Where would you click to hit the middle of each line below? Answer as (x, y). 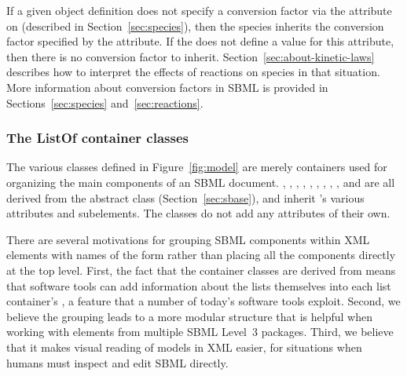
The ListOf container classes (97, 138)
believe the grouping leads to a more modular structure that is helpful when (189, 316)
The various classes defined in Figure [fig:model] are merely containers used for (197, 167)
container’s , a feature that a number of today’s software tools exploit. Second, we (203, 301)
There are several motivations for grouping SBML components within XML (188, 239)
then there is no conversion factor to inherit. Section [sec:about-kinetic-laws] (191, 56)
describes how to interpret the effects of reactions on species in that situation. (193, 72)
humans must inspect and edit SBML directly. (117, 362)
